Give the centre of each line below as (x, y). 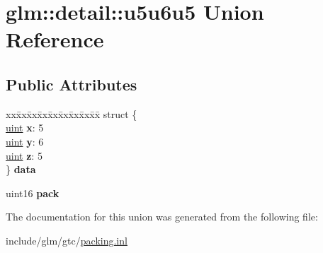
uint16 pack (33, 193)
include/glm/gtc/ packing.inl (67, 240)
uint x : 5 (25, 128)
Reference (55, 39)
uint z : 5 (24, 155)
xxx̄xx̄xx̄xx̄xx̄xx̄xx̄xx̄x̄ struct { (72, 113)
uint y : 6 (25, 141)
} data (21, 169)
